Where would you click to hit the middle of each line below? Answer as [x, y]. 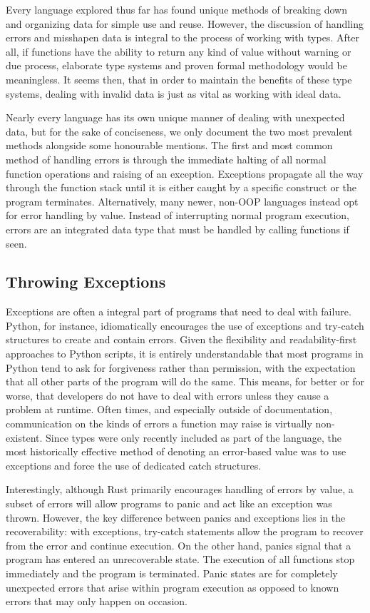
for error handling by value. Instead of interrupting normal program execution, [178, 215]
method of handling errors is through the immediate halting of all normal [166, 159]
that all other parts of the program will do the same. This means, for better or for [185, 381]
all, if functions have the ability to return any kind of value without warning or [179, 51]
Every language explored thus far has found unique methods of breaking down [176, 9]
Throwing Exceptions [86, 282]
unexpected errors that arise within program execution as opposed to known [173, 587]
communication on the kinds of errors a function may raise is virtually [159, 424]
